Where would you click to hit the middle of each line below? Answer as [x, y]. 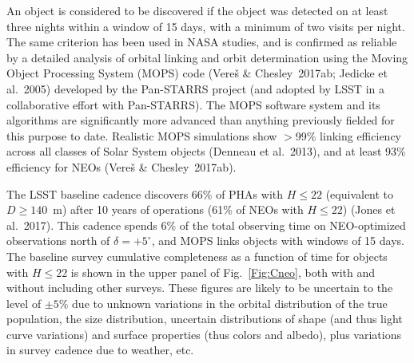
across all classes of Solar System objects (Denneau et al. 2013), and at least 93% [206, 151]
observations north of [58, 241]
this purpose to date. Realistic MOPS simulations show [142, 135]
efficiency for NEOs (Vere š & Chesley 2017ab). [121, 166]
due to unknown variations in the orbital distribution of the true [230, 303]
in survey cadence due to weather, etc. [100, 350]
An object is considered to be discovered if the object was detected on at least [197, 10]
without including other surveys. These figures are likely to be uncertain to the [200, 288]
